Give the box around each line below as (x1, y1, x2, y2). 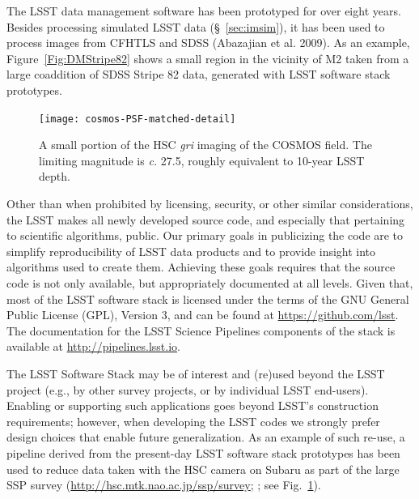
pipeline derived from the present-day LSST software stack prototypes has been (6, 444, 400, 461)
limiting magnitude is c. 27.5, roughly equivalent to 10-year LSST (39, 151, 365, 168)
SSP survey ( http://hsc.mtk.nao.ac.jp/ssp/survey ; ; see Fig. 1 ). (6, 476, 321, 493)
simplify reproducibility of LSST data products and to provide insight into (6, 242, 376, 259)
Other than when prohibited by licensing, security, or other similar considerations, (6, 195, 413, 211)
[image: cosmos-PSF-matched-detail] (39, 113, 236, 125)
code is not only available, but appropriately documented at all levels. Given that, (6, 274, 413, 291)
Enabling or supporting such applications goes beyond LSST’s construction (6, 397, 379, 414)
